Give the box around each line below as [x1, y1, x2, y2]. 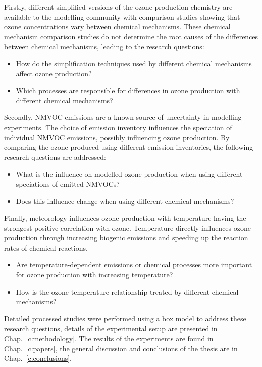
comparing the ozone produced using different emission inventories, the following [4, 142, 253, 152]
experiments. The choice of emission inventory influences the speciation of [4, 121, 232, 132]
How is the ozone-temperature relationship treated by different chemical [16, 286, 239, 297]
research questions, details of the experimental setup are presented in [4, 323, 218, 334]
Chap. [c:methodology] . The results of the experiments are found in [4, 333, 214, 344]
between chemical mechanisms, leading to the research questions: [4, 41, 204, 52]
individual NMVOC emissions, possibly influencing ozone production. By [4, 132, 230, 142]
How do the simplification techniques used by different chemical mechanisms [16, 58, 252, 68]
